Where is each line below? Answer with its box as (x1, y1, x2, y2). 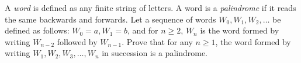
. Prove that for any (122, 35, 193, 47)
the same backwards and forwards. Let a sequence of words (5, 13, 216, 25)
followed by (57, 35, 98, 47)
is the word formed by (200, 24, 279, 36)
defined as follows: (5, 24, 70, 36)
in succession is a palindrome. (102, 47, 207, 59)
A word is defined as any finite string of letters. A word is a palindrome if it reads (5, 2, 296, 13)
